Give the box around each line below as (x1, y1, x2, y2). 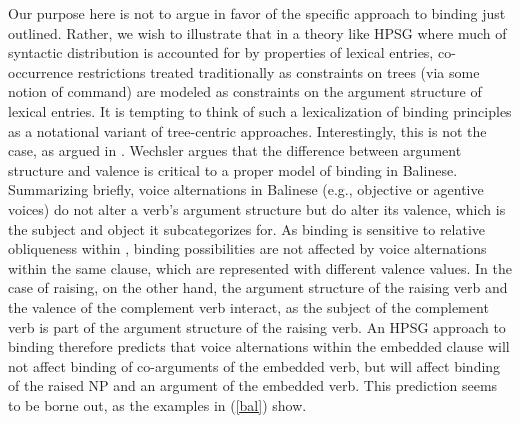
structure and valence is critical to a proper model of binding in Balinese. (8, 159, 458, 180)
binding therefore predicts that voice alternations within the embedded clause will (8, 336, 510, 357)
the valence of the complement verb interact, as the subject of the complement (8, 296, 489, 317)
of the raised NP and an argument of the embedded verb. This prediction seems (8, 375, 498, 396)
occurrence (8, 61, 74, 82)
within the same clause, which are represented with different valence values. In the (8, 257, 513, 278)
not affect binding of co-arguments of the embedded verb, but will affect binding (8, 355, 501, 376)
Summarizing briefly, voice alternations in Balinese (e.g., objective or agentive (8, 179, 484, 200)
